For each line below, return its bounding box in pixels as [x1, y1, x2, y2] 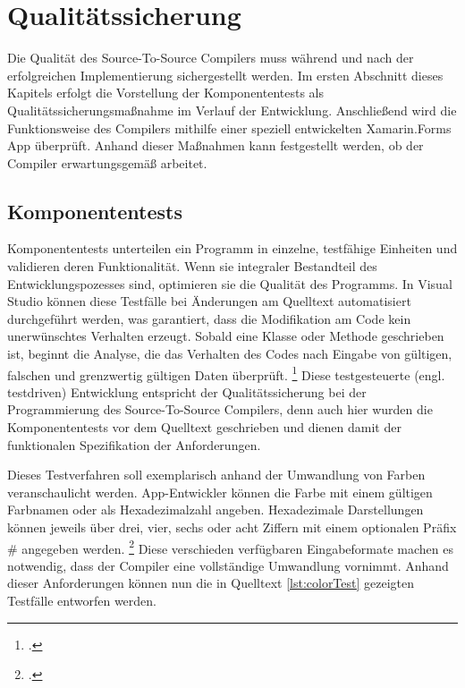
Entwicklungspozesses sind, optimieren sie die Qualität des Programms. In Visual [7, 274, 452, 293]
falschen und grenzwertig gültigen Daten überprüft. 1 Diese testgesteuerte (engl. [7, 362, 445, 384]
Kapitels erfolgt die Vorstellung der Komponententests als [7, 83, 325, 102]
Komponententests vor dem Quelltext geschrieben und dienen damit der [7, 418, 402, 437]
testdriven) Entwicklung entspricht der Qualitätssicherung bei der [7, 382, 367, 401]
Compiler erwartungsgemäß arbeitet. [7, 153, 207, 172]
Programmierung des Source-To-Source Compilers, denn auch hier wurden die [7, 400, 433, 419]
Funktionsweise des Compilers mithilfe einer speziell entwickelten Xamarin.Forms [7, 118, 452, 137]
